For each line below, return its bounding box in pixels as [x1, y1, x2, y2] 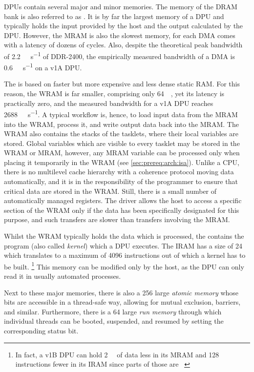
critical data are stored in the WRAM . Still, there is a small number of [4, 186, 217, 196]
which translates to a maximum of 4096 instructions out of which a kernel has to [4, 250, 246, 260]
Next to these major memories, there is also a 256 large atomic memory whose [4, 287, 239, 297]
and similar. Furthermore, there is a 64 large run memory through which [4, 306, 222, 316]
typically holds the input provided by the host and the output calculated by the [4, 21, 243, 31]
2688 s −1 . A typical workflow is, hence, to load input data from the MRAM [4, 108, 238, 119]
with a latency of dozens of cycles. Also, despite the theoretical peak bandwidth [4, 40, 243, 50]
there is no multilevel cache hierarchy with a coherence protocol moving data [4, 166, 234, 177]
